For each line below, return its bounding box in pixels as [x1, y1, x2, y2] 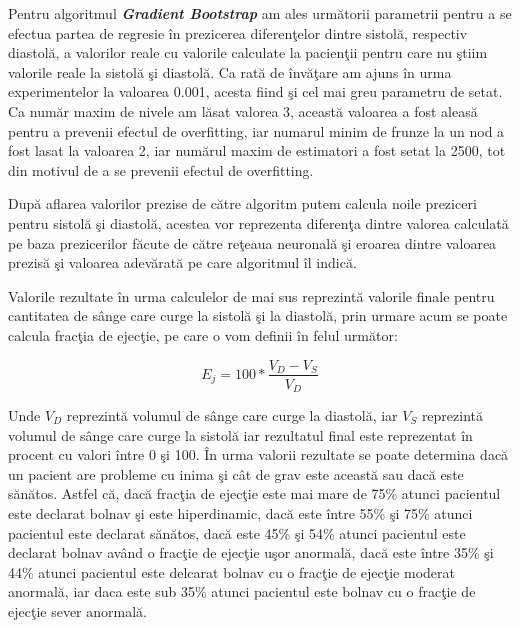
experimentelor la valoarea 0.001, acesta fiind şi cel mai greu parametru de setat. [8, 81, 503, 102]
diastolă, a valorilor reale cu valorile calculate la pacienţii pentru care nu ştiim [8, 42, 488, 63]
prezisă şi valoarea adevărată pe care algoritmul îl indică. [8, 252, 357, 273]
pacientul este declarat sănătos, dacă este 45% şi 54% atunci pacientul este [8, 522, 466, 543]
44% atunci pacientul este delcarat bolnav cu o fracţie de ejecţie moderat [8, 561, 455, 582]
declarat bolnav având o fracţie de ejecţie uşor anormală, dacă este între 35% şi [8, 542, 494, 563]
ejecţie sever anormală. [8, 600, 147, 621]
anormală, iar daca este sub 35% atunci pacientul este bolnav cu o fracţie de [8, 581, 476, 602]
